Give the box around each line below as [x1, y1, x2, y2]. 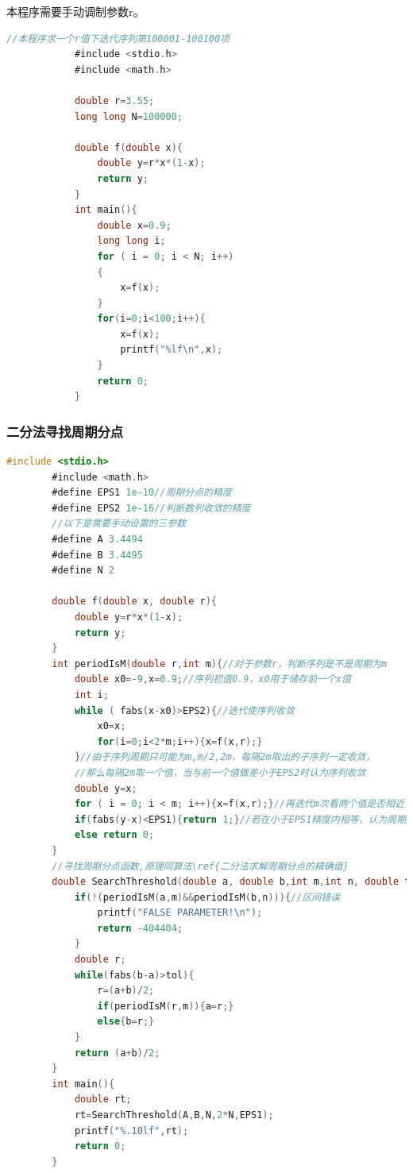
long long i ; [97, 235, 166, 247]
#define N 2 [52, 565, 115, 577]
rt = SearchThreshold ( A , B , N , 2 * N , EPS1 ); [74, 1109, 274, 1121]
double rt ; [74, 1094, 132, 1105]
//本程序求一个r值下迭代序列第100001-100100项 [6, 33, 230, 44]
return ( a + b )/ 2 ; [74, 1047, 160, 1059]
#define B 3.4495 [52, 549, 143, 561]
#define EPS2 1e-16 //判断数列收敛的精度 [52, 502, 251, 514]
